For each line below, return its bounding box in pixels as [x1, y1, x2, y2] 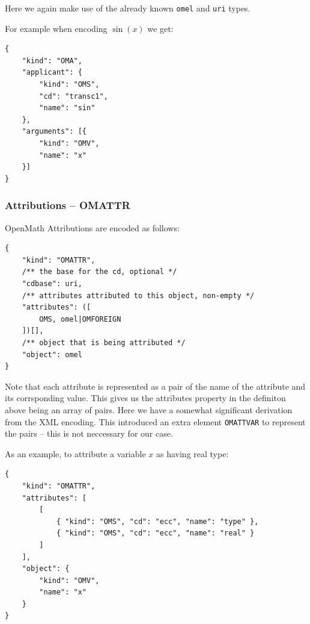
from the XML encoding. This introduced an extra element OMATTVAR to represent [5, 415, 306, 428]
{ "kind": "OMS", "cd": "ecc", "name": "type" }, [56, 517, 259, 526]
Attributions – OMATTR [5, 198, 130, 213]
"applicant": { [22, 68, 82, 77]
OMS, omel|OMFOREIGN [39, 314, 121, 323]
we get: [147, 22, 174, 34]
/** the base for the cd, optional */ [22, 267, 177, 276]
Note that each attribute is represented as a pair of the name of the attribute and [5, 379, 306, 392]
